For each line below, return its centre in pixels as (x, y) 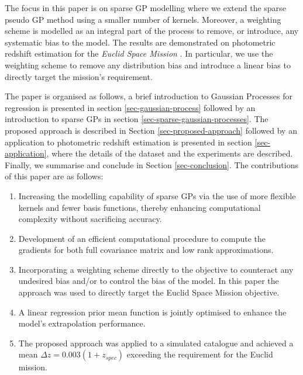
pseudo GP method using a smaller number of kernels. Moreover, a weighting (143, 19)
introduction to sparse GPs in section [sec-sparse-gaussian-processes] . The (137, 119)
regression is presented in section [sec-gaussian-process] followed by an (130, 107)
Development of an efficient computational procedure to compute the (142, 238)
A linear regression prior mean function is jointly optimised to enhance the (152, 312)
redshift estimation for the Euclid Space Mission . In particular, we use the (139, 53)
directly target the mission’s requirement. (79, 76)
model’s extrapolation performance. (82, 323)
